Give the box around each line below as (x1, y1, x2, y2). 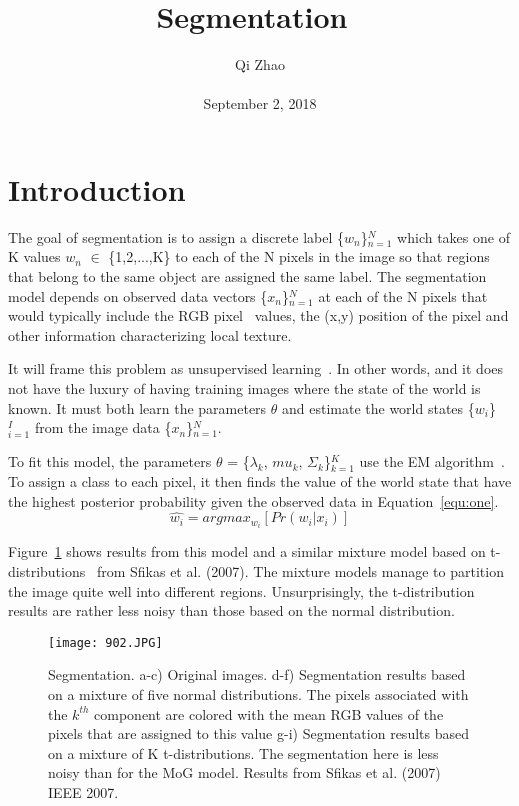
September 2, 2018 (203, 93, 317, 114)
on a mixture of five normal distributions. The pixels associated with (48, 684, 469, 705)
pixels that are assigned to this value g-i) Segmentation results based (48, 723, 469, 744)
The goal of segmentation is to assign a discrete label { (8, 226, 344, 247)
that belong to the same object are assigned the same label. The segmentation (8, 266, 487, 287)
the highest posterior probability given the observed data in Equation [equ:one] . (8, 490, 499, 511)
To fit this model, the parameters (8, 451, 212, 472)
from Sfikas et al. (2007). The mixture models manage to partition (96, 561, 504, 582)
